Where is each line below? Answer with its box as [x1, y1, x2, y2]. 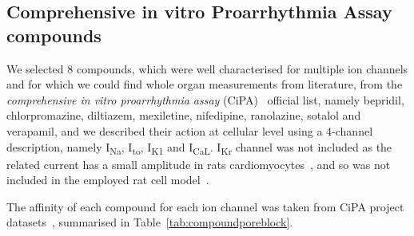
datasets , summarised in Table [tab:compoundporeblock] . [6, 214, 293, 230]
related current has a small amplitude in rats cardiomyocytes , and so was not [6, 155, 391, 172]
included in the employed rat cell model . [6, 171, 209, 188]
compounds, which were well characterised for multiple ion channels [76, 60, 408, 77]
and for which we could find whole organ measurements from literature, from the [6, 76, 403, 92]
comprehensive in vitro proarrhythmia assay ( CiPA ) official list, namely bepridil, [6, 91, 404, 108]
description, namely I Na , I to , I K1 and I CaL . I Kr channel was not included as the [6, 138, 392, 157]
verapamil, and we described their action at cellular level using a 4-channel [6, 122, 373, 139]
